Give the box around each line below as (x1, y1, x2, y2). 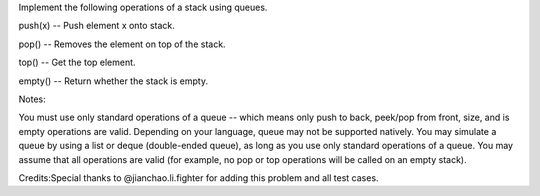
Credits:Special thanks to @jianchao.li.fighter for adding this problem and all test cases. (18, 171, 379, 184)
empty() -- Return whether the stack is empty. (18, 75, 209, 87)
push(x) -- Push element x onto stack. (18, 20, 175, 32)
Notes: (18, 93, 46, 105)
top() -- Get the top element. (18, 56, 136, 69)
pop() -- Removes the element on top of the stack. (18, 38, 226, 50)
